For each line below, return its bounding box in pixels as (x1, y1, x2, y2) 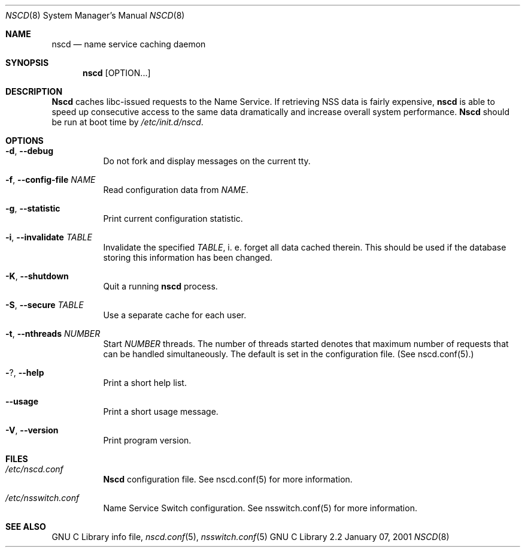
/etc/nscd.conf (5, 464, 63, 474)
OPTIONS (5, 135, 44, 146)
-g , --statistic (5, 203, 60, 213)
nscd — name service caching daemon (51, 39, 206, 49)
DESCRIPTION (5, 86, 63, 96)
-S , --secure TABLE (5, 300, 84, 310)
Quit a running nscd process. (103, 281, 218, 291)
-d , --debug (5, 146, 54, 156)
